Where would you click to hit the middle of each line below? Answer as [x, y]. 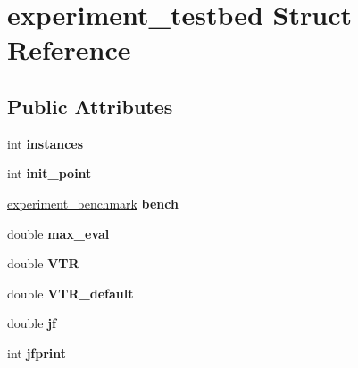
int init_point [50, 173]
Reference [69, 49]
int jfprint [37, 352]
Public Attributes [90, 106]
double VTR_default [71, 293]
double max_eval [58, 233]
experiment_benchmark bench [93, 203]
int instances [46, 143]
